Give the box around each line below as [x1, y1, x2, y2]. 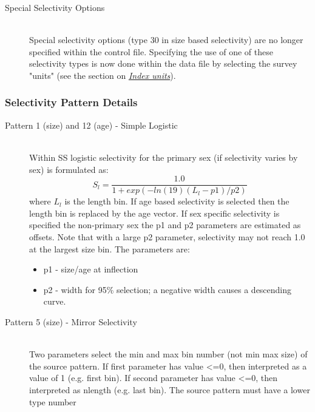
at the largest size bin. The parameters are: [29, 242, 190, 255]
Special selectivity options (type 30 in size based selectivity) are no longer [29, 33, 303, 46]
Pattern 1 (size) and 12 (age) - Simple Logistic [5, 118, 178, 131]
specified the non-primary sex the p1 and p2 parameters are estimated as [29, 218, 301, 231]
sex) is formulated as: [29, 163, 109, 175]
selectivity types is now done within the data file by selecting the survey [29, 57, 297, 70]
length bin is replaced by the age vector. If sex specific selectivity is [29, 206, 280, 219]
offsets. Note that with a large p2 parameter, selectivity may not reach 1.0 [29, 231, 305, 243]
